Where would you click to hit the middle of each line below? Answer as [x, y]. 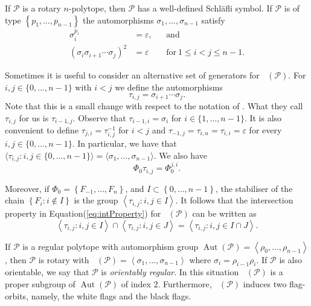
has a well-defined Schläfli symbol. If [205, 8]
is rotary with [64, 259]
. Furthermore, [185, 284]
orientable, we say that [47, 272]
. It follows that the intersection [234, 200]
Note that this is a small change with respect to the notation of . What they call [154, 105]
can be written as [224, 213]
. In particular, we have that [124, 143]
